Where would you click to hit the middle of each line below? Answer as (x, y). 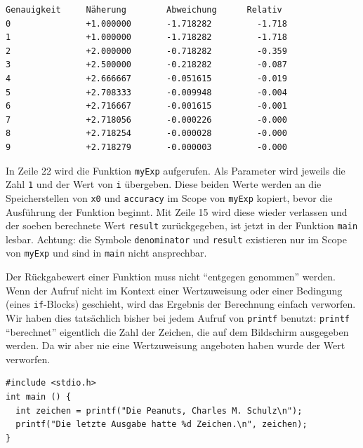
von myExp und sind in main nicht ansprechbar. (106, 253)
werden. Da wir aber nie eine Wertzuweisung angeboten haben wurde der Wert (176, 345)
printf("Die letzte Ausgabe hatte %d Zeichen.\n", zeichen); (161, 425)
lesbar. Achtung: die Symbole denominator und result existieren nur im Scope (177, 239)
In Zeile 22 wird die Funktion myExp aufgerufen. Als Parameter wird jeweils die (176, 170)
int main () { (39, 396)
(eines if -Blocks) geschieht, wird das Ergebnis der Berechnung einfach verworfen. (181, 304)
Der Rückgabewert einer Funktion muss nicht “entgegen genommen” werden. (171, 277)
